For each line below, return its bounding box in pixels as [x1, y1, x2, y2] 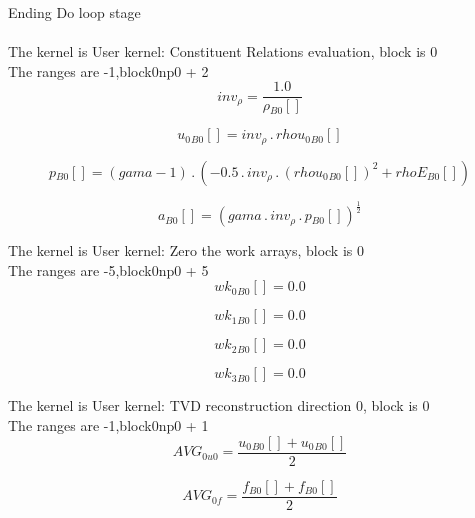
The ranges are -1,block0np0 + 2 [8, 60, 209, 81]
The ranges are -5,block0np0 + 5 [8, 259, 209, 280]
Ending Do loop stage [8, 2, 141, 22]
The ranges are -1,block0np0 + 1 [8, 415, 209, 436]
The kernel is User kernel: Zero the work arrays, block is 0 [8, 240, 364, 261]
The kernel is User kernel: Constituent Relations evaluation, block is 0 [8, 41, 438, 62]
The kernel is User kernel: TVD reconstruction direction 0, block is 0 [8, 395, 430, 416]
